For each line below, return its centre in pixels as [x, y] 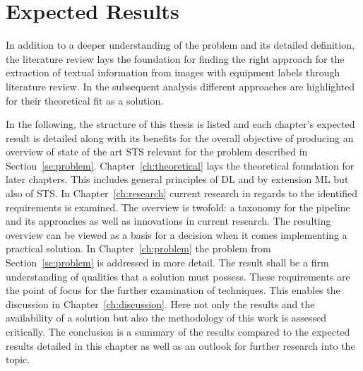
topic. [18, 359]
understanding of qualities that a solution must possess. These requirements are [178, 276]
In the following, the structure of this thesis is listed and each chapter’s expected [180, 124]
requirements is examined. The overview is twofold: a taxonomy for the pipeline [178, 207]
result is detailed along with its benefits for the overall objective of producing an [180, 137]
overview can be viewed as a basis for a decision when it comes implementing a [177, 234]
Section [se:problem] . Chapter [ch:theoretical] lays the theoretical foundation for [180, 165]
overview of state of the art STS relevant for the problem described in [157, 152]
